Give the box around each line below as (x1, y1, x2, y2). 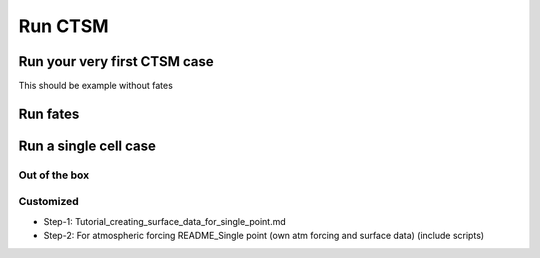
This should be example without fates (18, 80, 174, 92)
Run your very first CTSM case (18, 53, 214, 70)
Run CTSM (18, 15, 109, 37)
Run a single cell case (18, 137, 157, 154)
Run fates (18, 105, 80, 122)
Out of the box (18, 168, 90, 182)
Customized (18, 195, 79, 209)
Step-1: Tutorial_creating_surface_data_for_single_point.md (43, 215, 287, 227)
